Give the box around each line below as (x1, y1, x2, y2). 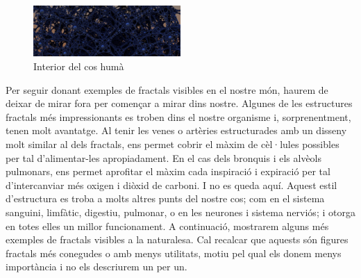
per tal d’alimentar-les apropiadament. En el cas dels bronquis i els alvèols (6, 150, 322, 165)
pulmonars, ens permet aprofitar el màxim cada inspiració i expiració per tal (6, 164, 330, 179)
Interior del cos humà (33, 59, 124, 74)
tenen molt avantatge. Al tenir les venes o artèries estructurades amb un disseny (6, 123, 347, 138)
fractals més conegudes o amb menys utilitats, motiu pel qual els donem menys (6, 245, 342, 260)
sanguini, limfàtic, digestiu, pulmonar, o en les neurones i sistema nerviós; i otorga (6, 205, 355, 220)
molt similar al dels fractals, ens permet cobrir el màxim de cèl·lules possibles (6, 137, 339, 152)
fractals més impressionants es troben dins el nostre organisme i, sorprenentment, (6, 109, 351, 124)
